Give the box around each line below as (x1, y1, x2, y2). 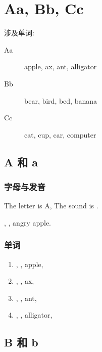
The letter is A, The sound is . (4, 200, 98, 211)
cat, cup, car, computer (24, 129, 96, 140)
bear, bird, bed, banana (24, 95, 97, 106)
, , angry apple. (4, 217, 52, 228)
